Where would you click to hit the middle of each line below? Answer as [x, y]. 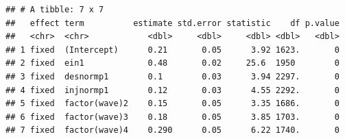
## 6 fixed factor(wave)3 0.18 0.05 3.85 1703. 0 [172, 117]
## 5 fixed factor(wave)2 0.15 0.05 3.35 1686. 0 [172, 104]
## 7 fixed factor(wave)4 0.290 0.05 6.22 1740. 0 [172, 130]
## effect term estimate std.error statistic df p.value [172, 23]
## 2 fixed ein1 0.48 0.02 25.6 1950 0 [172, 63]
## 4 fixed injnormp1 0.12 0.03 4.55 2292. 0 [172, 90]
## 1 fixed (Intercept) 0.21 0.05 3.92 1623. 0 [172, 50]
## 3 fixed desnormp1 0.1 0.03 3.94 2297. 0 [172, 76]
